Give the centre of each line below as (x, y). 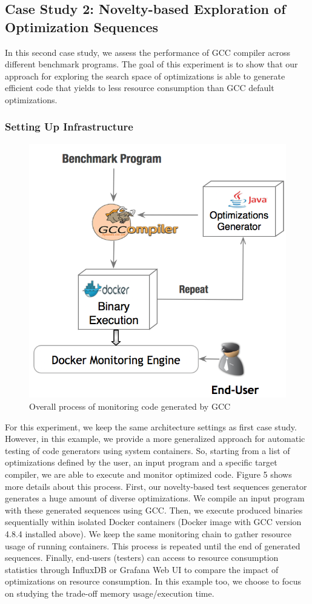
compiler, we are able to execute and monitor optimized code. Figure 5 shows (148, 474)
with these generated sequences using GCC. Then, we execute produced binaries (154, 510)
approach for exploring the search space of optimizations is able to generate (145, 76)
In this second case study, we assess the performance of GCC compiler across (148, 52)
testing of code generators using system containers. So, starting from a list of (148, 450)
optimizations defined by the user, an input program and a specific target (141, 462)
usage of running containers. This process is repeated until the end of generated (153, 545)
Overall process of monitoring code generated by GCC (130, 406)
